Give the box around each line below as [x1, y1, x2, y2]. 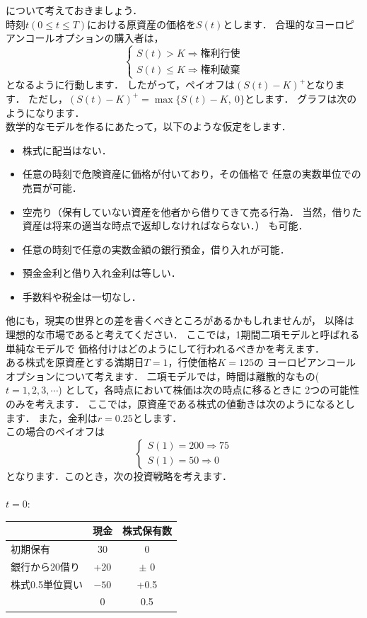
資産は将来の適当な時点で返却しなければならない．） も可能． [22, 218, 308, 233]
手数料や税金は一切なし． [22, 289, 141, 304]
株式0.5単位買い [11, 576, 83, 591]
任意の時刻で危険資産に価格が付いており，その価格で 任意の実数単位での [22, 166, 361, 181]
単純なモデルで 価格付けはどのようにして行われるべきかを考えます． [6, 341, 325, 355]
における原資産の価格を [87, 16, 197, 31]
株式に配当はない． [22, 142, 112, 157]
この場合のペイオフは [6, 424, 105, 439]
